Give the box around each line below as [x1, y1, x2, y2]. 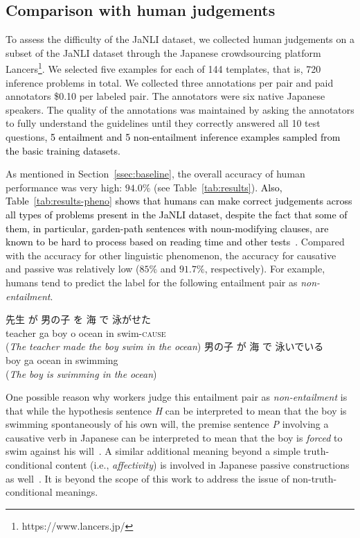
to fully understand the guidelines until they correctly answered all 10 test [6, 116, 321, 130]
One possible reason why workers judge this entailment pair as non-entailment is [6, 390, 348, 404]
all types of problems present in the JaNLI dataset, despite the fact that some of [6, 207, 348, 221]
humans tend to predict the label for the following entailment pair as [6, 275, 298, 289]
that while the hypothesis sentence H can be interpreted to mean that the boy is [6, 403, 347, 417]
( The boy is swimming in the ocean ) [6, 366, 157, 381]
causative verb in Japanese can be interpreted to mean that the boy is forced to [6, 430, 343, 444]
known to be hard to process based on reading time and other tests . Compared [6, 234, 345, 249]
